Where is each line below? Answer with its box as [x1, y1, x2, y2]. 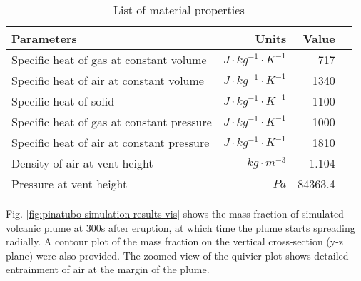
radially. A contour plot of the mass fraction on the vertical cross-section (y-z [6, 234, 344, 249]
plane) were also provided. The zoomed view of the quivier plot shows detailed [6, 247, 349, 262]
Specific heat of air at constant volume [11, 72, 204, 88]
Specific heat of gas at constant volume [11, 51, 207, 68]
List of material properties [113, 1, 245, 18]
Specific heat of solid [11, 93, 115, 109]
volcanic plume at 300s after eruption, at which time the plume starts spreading [6, 220, 355, 235]
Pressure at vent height [11, 175, 128, 192]
